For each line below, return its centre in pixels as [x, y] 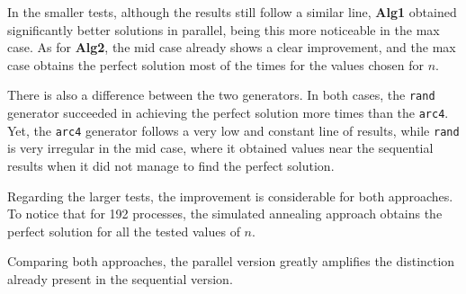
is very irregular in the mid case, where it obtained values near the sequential [220, 148]
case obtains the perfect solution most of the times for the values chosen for [215, 64]
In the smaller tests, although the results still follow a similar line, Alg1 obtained [232, 12]
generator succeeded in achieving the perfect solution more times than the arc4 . [228, 113]
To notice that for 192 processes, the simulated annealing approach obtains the [225, 214]
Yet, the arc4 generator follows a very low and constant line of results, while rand [233, 130]
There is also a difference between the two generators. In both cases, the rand [221, 95]
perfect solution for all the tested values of [124, 231]
